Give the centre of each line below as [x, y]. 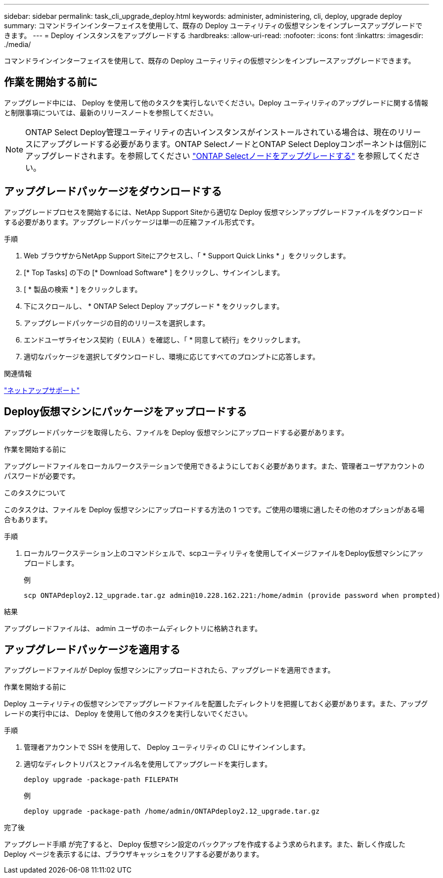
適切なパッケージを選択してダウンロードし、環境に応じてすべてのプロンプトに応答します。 [172, 356]
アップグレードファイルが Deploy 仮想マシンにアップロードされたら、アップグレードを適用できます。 [169, 670]
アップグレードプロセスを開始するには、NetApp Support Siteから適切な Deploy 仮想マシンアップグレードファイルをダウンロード [214, 212]
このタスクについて [35, 492]
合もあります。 [28, 519]
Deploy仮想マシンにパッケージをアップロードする [126, 412]
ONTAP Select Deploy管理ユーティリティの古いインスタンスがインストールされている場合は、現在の [211, 132]
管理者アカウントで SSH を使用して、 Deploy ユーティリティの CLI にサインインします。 [167, 747]
